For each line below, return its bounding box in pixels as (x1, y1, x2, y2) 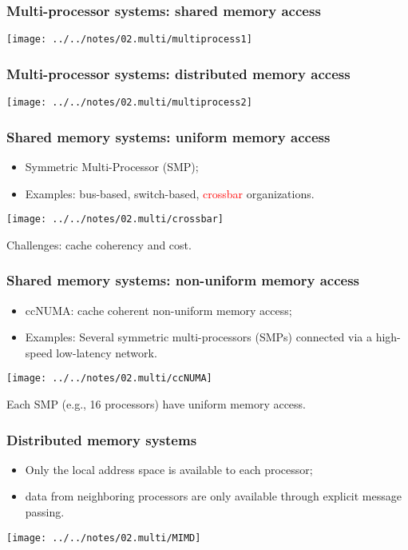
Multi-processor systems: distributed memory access (6, 63, 351, 83)
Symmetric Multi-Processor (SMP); (25, 157, 199, 174)
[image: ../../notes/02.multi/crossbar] (6, 213, 224, 225)
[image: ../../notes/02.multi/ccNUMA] (6, 373, 212, 385)
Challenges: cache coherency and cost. (6, 236, 192, 253)
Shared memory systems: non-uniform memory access (6, 270, 359, 290)
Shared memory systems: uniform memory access (6, 126, 331, 146)
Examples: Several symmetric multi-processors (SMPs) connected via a (25, 329, 372, 345)
